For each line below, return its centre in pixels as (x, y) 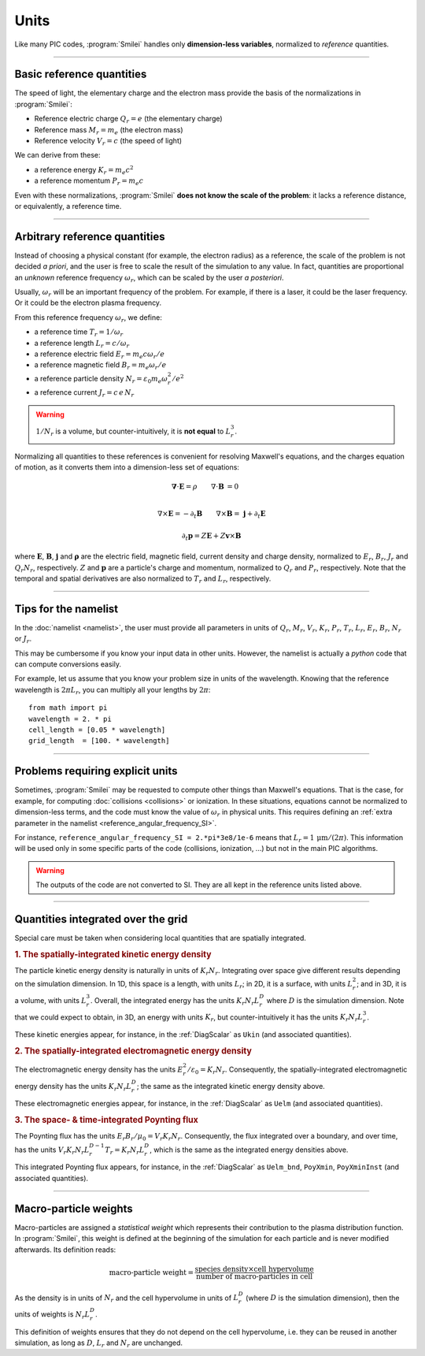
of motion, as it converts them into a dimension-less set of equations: (127, 467)
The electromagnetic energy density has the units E (99, 1070)
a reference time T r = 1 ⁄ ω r (79, 333)
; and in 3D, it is (382, 984)
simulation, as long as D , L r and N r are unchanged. (99, 1343)
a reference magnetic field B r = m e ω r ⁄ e (100, 366)
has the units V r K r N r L (52, 1150)
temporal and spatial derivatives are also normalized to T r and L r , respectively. (143, 579)
